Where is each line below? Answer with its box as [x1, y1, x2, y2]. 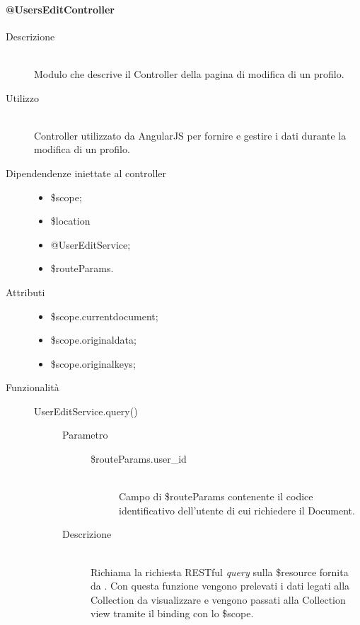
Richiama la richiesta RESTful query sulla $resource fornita [91, 564, 349, 579]
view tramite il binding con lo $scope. [91, 606, 254, 621]
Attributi [6, 284, 45, 299]
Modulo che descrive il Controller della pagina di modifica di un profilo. [34, 66, 344, 81]
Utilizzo [6, 90, 40, 105]
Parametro [62, 427, 108, 442]
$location [50, 213, 91, 228]
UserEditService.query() [34, 403, 138, 418]
